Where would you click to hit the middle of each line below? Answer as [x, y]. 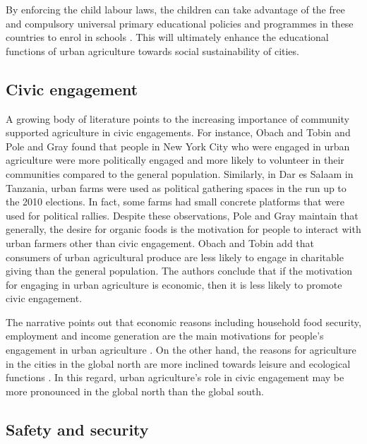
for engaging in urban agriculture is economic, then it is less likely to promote [174, 284]
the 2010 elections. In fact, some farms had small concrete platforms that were [175, 202]
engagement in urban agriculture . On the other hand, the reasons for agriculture [181, 350]
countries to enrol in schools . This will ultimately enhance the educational [167, 37]
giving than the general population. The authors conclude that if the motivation [179, 271]
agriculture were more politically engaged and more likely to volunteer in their [175, 160]
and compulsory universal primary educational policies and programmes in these [180, 23]
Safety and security [77, 429]
